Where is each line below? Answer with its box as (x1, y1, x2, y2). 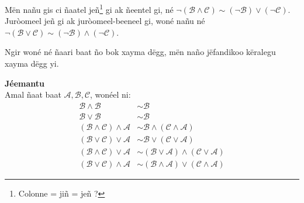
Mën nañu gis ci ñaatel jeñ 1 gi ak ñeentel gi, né (5, 2, 174, 15)
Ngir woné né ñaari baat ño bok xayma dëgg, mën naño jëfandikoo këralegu (5, 46, 276, 58)
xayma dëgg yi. (5, 57, 59, 70)
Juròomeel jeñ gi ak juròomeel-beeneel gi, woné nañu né (5, 15, 205, 27)
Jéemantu (5, 77, 45, 89)
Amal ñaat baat (5, 88, 61, 101)
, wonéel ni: (90, 88, 131, 101)
